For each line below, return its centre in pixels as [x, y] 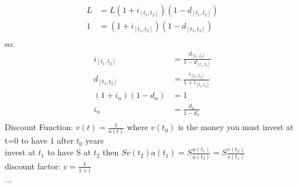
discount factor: [33, 166]
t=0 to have [26, 140]
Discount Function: [39, 127]
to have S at [69, 152]
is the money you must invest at [236, 127]
